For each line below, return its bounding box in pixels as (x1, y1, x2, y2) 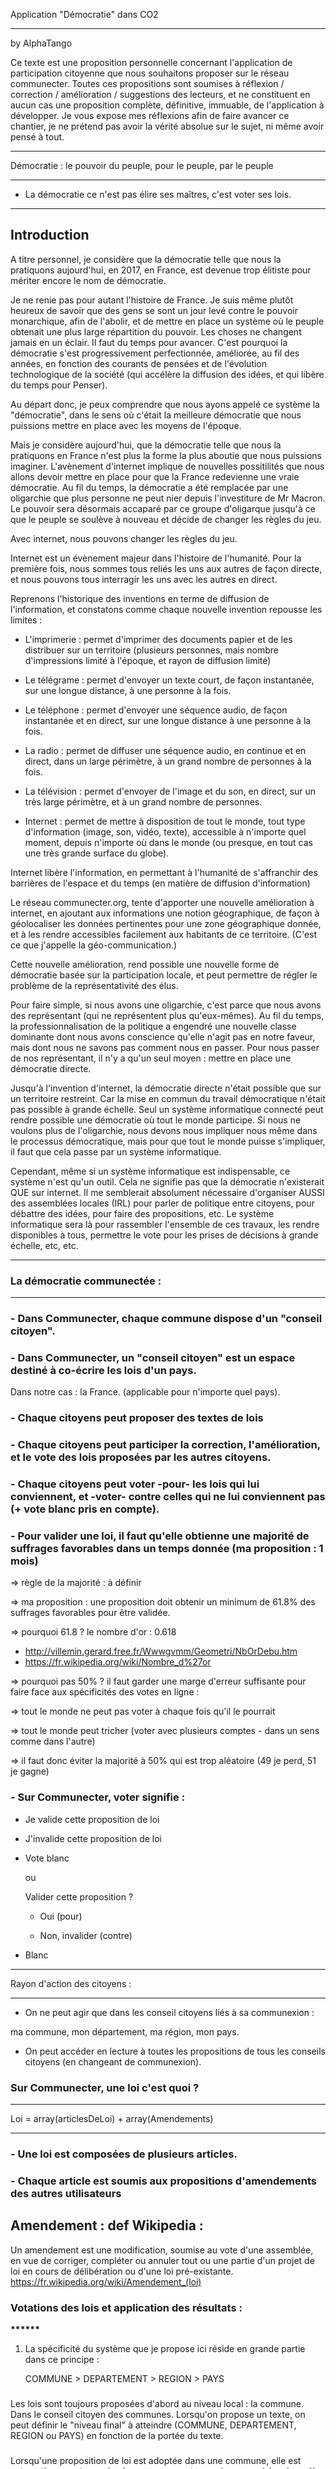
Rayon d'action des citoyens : (10, 1977, 132, 1989)
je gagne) (10, 1765, 50, 1778)
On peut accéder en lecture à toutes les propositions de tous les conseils (24, 2045, 326, 2057)
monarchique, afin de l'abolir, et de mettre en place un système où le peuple (10, 315, 325, 327)
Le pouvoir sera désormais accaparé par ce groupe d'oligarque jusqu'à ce (10, 502, 316, 514)
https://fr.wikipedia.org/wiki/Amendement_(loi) (10, 2275, 202, 2288)
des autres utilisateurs (10, 2186, 122, 2200)
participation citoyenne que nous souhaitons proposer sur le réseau (10, 67, 290, 79)
